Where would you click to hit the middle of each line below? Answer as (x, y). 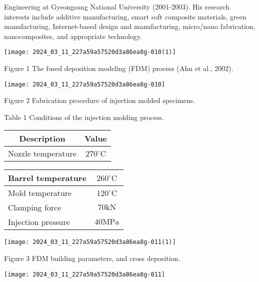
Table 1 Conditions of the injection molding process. (84, 117)
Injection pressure (39, 222)
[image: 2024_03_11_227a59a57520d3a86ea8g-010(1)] (90, 52)
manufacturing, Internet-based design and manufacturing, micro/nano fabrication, (130, 26)
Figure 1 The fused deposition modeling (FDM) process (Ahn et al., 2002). (119, 68)
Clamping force (35, 207)
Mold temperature (40, 193)
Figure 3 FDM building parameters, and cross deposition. (92, 258)
